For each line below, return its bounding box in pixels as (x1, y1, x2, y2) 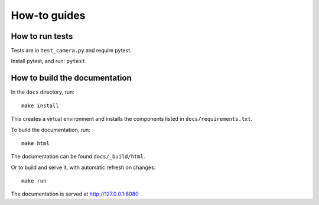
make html (21, 140, 50, 147)
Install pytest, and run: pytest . (11, 58, 87, 65)
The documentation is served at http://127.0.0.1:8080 (11, 190, 139, 197)
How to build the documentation (11, 73, 132, 83)
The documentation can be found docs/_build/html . (11, 153, 145, 160)
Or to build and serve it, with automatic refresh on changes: (11, 164, 156, 171)
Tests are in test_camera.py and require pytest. (11, 47, 132, 54)
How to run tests (11, 31, 73, 41)
